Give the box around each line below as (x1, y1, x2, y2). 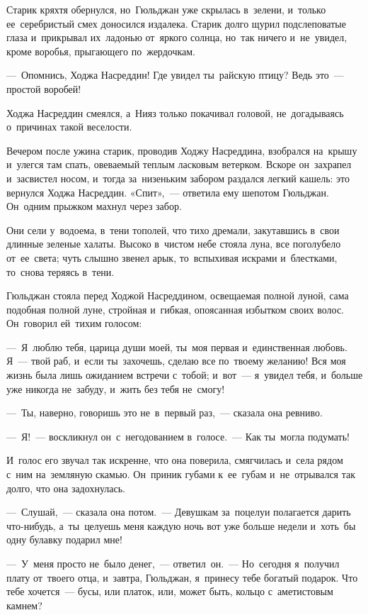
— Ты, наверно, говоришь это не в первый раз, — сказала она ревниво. (6, 405, 323, 420)
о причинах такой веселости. (6, 119, 132, 134)
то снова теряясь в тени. (6, 264, 115, 279)
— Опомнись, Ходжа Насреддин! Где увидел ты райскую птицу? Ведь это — (6, 67, 344, 82)
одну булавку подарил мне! (6, 532, 122, 547)
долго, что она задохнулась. (6, 480, 125, 495)
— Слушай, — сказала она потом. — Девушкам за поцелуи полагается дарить (6, 504, 351, 519)
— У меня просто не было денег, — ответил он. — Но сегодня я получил (6, 556, 340, 570)
